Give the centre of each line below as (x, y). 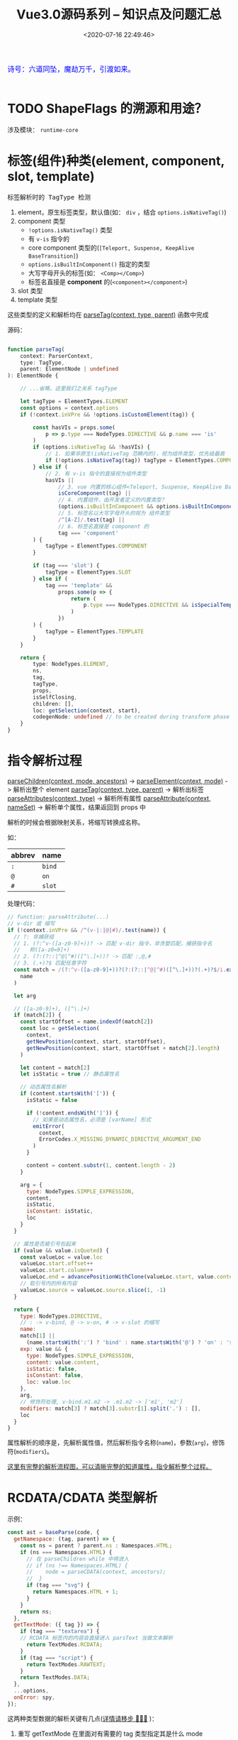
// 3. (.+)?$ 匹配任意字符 (50, 963)
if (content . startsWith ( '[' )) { (68, 1094)
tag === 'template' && (79, 585)
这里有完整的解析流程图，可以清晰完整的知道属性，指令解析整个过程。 (110, 1467)
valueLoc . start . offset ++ (57, 1264)
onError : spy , (34, 1697)
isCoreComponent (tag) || (95, 493)
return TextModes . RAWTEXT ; (66, 1664)
